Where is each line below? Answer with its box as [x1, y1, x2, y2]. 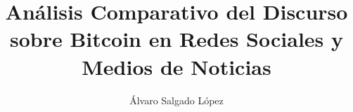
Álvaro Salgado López [129, 92, 224, 107]
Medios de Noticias [82, 52, 271, 80]
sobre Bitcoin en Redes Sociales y [9, 24, 344, 53]
